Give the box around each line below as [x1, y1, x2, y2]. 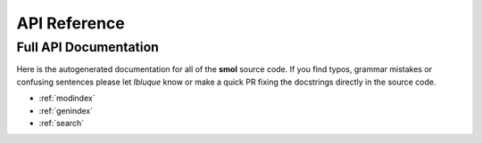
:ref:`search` [38, 117, 85, 128]
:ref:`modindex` [38, 93, 96, 104]
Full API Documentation [16, 39, 160, 55]
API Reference [16, 13, 125, 33]
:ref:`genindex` [38, 105, 94, 115]
